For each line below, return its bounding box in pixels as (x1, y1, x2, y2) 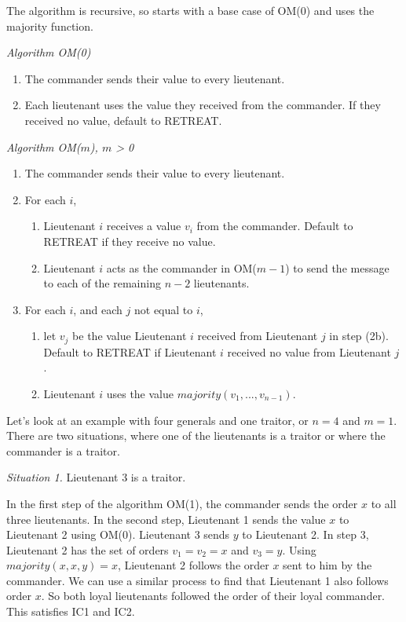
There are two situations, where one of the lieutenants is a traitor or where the (6, 427, 386, 444)
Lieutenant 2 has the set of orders (6, 541, 169, 558)
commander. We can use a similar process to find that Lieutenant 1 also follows (6, 572, 389, 588)
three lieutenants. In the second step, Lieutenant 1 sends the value (6, 510, 326, 527)
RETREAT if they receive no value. (43, 232, 216, 249)
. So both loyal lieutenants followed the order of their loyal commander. (41, 587, 386, 604)
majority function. (6, 17, 93, 34)
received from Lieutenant (197, 327, 318, 344)
